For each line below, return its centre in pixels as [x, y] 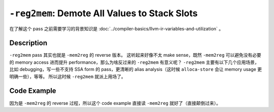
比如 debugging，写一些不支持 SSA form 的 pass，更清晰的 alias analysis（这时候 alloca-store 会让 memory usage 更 [136, 69]
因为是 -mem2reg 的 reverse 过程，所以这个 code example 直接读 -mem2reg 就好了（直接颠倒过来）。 [115, 103]
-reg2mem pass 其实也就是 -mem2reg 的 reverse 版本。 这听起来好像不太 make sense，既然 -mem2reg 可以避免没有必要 [135, 55]
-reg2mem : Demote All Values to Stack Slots [104, 13]
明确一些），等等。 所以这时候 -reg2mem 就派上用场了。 [68, 77]
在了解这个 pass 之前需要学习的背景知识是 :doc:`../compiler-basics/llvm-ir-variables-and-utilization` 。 [116, 28]
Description [28, 43]
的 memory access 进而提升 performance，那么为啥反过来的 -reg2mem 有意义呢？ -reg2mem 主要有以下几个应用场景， [134, 62]
